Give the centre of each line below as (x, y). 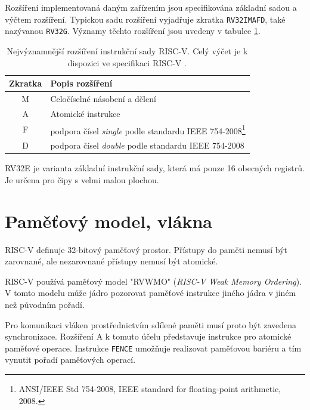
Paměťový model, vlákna (108, 221)
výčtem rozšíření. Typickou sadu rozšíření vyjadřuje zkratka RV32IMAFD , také (145, 19)
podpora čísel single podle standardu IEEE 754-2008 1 (148, 130)
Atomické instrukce (85, 113)
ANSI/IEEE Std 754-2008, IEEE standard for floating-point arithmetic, (150, 388)
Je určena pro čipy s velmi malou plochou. (82, 179)
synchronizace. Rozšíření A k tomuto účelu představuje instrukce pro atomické (148, 336)
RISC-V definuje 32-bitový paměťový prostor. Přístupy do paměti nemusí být (146, 249)
